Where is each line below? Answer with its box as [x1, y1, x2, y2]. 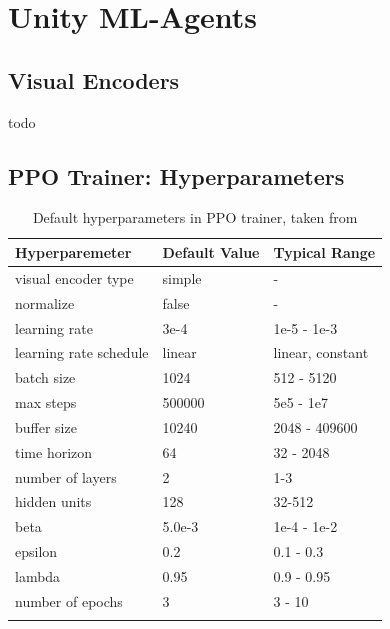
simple [162, 267, 202, 288]
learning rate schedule [15, 342, 149, 363]
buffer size [15, 416, 77, 437]
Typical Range [273, 241, 376, 262]
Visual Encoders [8, 64, 180, 95]
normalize [15, 292, 75, 313]
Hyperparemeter [15, 241, 132, 262]
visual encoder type [15, 267, 134, 288]
